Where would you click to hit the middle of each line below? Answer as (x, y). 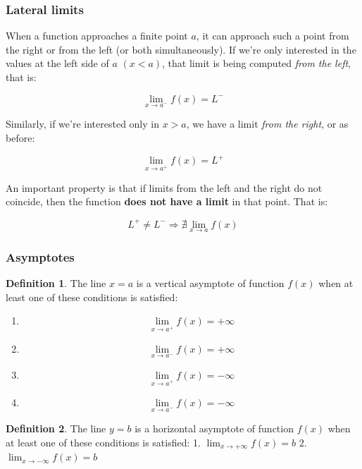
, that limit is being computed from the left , (256, 63)
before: (20, 137)
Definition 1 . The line (56, 282)
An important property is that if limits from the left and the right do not (164, 187)
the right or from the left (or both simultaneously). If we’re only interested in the (181, 49)
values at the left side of (57, 63)
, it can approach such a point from (273, 36)
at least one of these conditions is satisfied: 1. (103, 442)
